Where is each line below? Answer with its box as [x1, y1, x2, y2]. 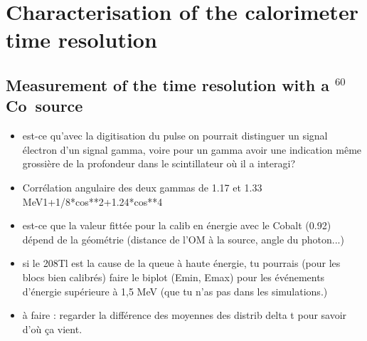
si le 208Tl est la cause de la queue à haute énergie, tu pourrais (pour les [22, 256, 341, 271]
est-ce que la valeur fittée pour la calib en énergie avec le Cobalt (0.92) [22, 218, 331, 233]
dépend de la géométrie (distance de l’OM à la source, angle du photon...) [22, 231, 344, 246]
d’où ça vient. [22, 321, 83, 336]
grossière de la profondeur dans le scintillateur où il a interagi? [22, 156, 296, 171]
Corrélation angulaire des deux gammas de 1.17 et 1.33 [22, 179, 262, 194]
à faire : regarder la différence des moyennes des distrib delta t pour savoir [22, 308, 347, 322]
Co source [6, 95, 83, 117]
